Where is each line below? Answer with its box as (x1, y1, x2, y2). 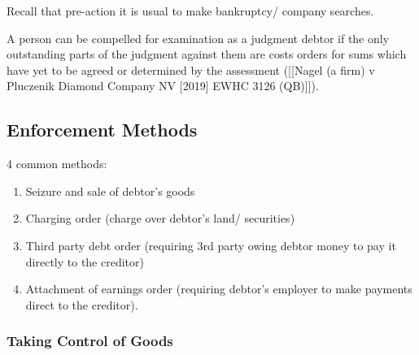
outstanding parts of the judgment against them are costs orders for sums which (7, 45, 407, 63)
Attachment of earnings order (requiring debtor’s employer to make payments (25, 280, 412, 297)
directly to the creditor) (25, 253, 144, 270)
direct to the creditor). (25, 296, 138, 313)
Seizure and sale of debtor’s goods (25, 182, 195, 199)
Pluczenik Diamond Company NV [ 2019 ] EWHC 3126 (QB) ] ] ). (7, 77, 319, 94)
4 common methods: (7, 155, 107, 172)
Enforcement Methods (7, 117, 198, 142)
